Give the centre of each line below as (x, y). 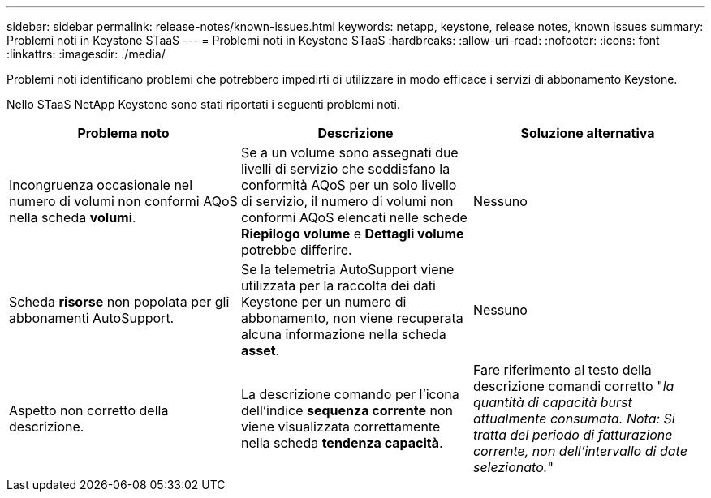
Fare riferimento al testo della (562, 370)
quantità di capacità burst (552, 402)
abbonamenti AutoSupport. (92, 318)
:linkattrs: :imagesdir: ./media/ (86, 54)
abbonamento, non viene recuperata (352, 318)
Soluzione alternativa (588, 133)
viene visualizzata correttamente (340, 427)
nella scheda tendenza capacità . (342, 443)
